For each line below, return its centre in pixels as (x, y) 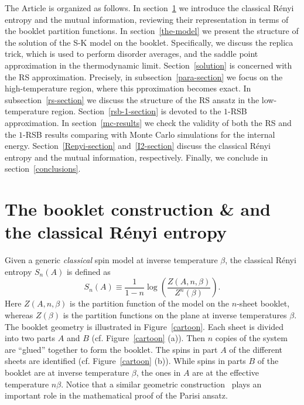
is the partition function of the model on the (150, 303)
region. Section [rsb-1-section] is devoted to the (136, 111)
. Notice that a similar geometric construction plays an (161, 384)
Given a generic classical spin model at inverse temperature (111, 260)
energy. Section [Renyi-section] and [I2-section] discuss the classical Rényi (138, 146)
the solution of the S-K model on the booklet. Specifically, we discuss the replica (149, 42)
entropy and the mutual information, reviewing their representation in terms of (147, 19)
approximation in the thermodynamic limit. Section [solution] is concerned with (148, 65)
